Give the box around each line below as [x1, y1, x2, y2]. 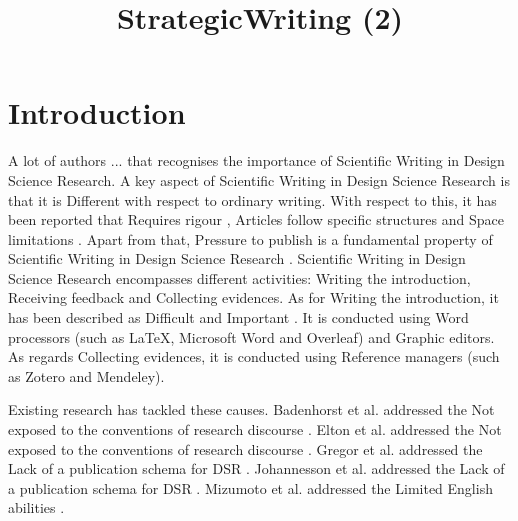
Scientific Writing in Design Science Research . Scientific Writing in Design [8, 248, 466, 269]
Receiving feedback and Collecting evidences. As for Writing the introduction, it [8, 287, 499, 308]
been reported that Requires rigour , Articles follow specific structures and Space [8, 209, 504, 230]
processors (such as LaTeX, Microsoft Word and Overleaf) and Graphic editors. [8, 326, 495, 347]
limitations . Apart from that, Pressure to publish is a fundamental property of [8, 228, 493, 249]
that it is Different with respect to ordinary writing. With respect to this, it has [8, 189, 497, 210]
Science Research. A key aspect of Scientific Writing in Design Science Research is [8, 169, 510, 190]
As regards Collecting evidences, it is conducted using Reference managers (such [8, 346, 500, 367]
